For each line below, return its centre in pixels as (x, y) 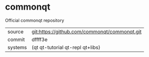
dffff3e (40, 39)
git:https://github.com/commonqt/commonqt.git (87, 31)
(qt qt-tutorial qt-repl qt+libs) (66, 47)
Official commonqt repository (35, 20)
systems (17, 47)
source (15, 31)
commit (16, 39)
